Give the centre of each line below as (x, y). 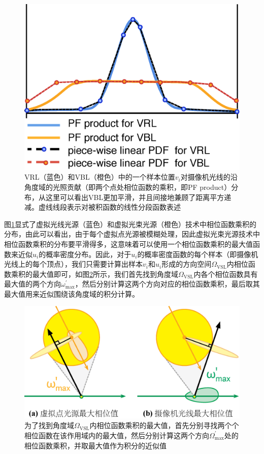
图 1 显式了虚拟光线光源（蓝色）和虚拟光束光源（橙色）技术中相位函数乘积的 (130, 224)
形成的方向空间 (187, 264)
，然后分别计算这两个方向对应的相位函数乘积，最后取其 (167, 284)
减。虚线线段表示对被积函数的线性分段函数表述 (103, 207)
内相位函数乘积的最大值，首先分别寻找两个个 (164, 425)
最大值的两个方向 (32, 284)
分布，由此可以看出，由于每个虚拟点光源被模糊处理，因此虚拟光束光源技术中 (132, 234)
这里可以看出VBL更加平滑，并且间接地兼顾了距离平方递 (138, 197)
